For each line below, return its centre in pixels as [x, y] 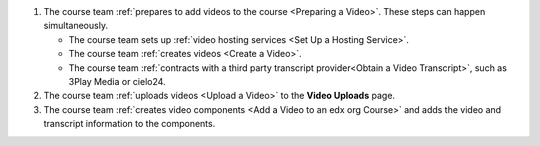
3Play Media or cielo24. [117, 81]
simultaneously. [76, 26]
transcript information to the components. [129, 124]
